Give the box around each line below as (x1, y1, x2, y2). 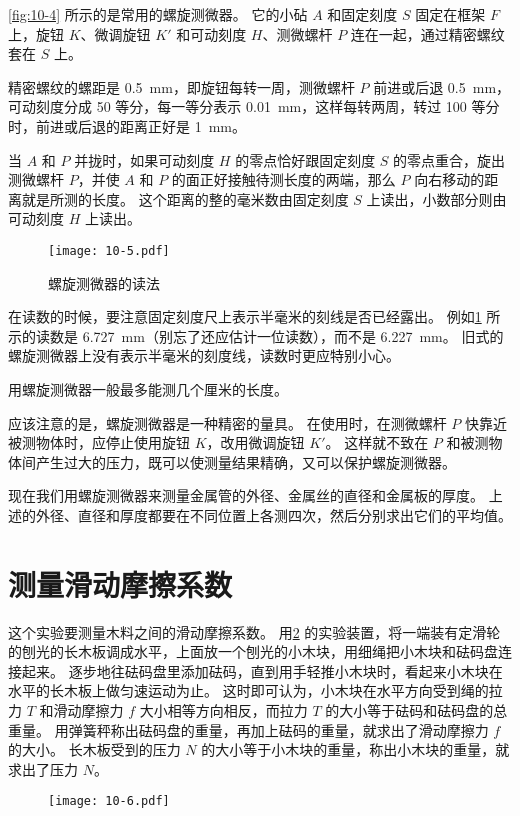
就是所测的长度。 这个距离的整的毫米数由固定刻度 (21, 188, 349, 209)
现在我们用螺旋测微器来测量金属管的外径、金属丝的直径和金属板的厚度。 (8, 485, 484, 506)
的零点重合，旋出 (393, 149, 506, 170)
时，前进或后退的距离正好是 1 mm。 (8, 115, 246, 136)
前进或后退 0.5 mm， (373, 76, 511, 97)
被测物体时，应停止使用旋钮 (8, 432, 190, 453)
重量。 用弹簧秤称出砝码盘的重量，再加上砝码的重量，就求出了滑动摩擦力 (8, 719, 489, 740)
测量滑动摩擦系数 (8, 563, 233, 604)
